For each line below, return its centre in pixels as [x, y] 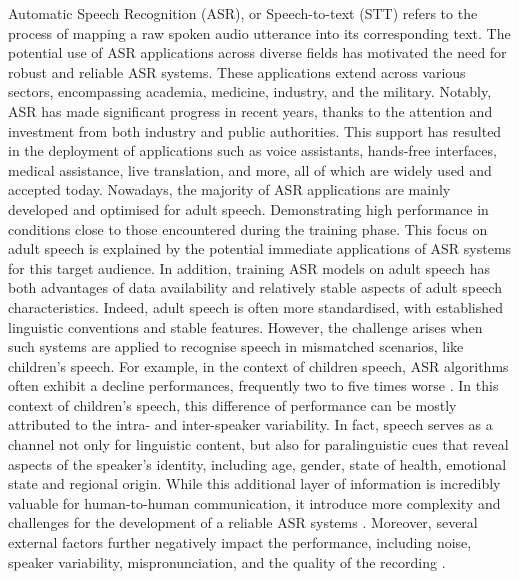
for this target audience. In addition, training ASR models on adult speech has [249, 267]
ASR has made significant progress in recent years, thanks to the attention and [250, 110]
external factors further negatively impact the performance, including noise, [240, 542]
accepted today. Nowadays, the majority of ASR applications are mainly [229, 189]
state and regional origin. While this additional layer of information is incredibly [254, 483]
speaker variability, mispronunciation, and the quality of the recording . [227, 561]
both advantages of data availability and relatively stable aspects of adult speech [255, 287]
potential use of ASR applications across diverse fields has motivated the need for [257, 52]
